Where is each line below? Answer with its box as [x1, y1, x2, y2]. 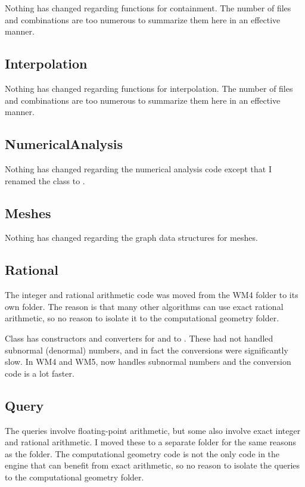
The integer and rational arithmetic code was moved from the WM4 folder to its [5, 289, 298, 301]
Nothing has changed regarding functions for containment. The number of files [5, 2, 291, 14]
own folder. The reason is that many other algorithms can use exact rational [5, 300, 284, 312]
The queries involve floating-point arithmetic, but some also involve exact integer [5, 424, 301, 436]
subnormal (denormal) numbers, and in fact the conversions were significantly [5, 343, 288, 356]
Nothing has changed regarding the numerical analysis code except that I [5, 162, 272, 175]
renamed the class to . [5, 174, 85, 187]
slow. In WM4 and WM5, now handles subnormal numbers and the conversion [5, 355, 291, 368]
